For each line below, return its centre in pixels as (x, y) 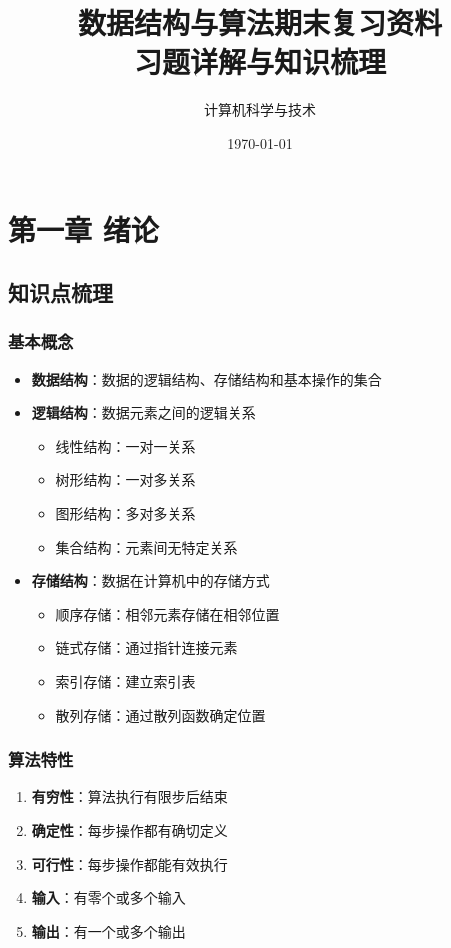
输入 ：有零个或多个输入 (108, 897)
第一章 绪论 (83, 228)
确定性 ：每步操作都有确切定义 (129, 830)
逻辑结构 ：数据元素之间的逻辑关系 (143, 412)
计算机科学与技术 (260, 109)
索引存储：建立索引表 (125, 681)
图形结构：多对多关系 (125, 513)
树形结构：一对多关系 (125, 479)
